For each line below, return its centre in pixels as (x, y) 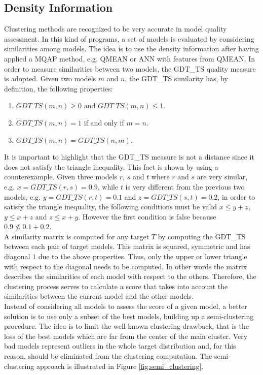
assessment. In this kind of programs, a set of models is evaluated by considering (129, 38)
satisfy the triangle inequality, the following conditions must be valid (110, 207)
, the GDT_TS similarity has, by (176, 79)
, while (108, 186)
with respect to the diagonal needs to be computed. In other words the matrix (126, 266)
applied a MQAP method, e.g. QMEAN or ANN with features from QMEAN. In (130, 58)
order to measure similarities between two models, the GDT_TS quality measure (130, 68)
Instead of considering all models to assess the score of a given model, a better (126, 306)
